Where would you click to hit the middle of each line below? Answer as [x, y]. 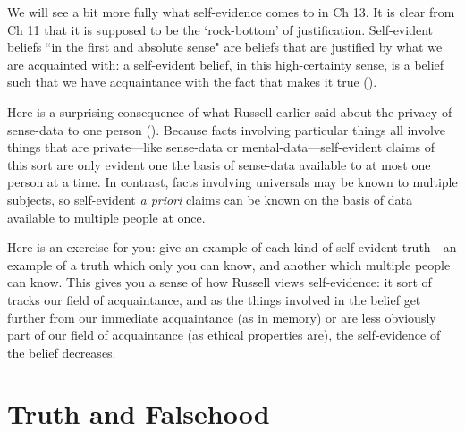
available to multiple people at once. [106, 217]
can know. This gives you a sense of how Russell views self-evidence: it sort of [220, 282]
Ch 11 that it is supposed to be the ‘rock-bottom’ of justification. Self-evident [220, 29]
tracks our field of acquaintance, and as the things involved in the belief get [214, 299]
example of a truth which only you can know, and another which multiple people [229, 264]
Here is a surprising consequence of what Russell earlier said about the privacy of [230, 111]
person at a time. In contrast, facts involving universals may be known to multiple [232, 182]
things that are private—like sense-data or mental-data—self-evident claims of [221, 147]
